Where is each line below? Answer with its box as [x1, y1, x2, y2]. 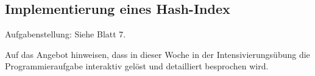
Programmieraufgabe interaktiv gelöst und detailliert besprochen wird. [5, 60, 269, 72]
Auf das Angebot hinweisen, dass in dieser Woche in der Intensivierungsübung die [5, 48, 310, 60]
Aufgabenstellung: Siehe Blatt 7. [5, 28, 126, 40]
